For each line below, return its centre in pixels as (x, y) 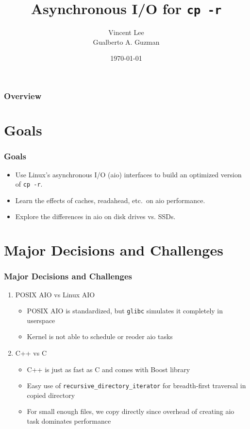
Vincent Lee (126, 32)
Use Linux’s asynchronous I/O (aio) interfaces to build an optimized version (128, 174)
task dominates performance (69, 421)
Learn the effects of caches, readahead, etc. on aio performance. (110, 200)
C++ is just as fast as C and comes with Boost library (108, 369)
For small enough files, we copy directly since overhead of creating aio (131, 411)
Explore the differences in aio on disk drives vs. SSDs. (95, 216)
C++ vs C (31, 353)
